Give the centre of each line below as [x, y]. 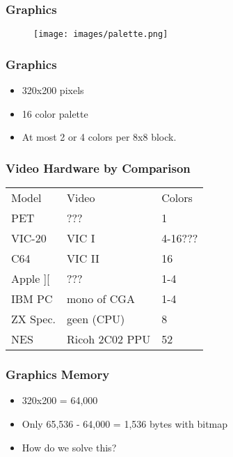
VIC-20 [29, 238]
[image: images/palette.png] [101, 34]
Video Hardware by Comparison [98, 168]
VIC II [83, 258]
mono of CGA [101, 299]
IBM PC [32, 299]
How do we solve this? [69, 447]
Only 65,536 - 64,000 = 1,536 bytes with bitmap [125, 423]
